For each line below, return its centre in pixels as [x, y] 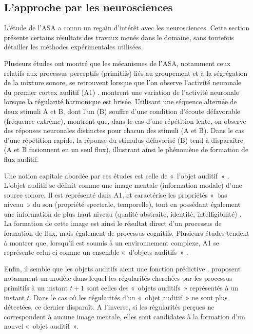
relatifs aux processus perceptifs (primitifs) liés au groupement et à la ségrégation [126, 73]
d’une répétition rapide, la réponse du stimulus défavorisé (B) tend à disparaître [124, 140]
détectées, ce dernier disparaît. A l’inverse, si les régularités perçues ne [109, 307]
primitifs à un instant [36, 288]
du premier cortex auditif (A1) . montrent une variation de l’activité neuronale [122, 92]
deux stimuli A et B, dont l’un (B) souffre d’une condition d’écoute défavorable [122, 111]
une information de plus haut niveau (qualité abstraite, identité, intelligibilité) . [123, 213]
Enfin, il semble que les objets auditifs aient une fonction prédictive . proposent [122, 268]
